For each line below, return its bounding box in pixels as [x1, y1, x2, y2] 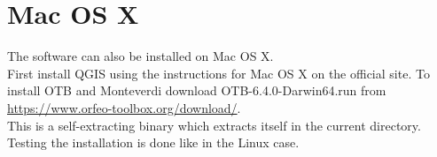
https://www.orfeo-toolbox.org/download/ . [7, 98, 241, 116]
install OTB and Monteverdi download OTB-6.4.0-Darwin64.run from [7, 81, 386, 100]
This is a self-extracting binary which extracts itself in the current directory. [7, 116, 421, 134]
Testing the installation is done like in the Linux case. [7, 133, 300, 152]
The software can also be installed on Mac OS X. [7, 47, 274, 65]
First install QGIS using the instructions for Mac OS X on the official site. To [7, 64, 430, 82]
